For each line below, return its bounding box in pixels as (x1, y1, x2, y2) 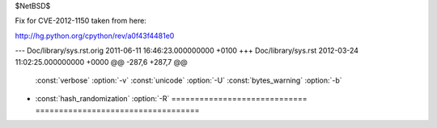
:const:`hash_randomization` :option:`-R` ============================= (35, 94, 308, 104)
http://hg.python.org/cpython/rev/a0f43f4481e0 (15, 31, 175, 41)
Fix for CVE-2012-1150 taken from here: (15, 16, 147, 26)
